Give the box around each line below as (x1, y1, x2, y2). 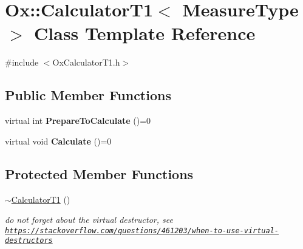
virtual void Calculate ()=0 (5, 134, 112, 147)
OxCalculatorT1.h (52, 56, 120, 69)
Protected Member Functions (5, 164, 194, 183)
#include (5, 56, 39, 69)
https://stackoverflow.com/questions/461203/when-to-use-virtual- (5, 226, 279, 235)
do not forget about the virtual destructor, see (5, 213, 173, 226)
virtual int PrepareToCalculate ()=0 (5, 114, 151, 127)
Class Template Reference (34, 21, 256, 46)
